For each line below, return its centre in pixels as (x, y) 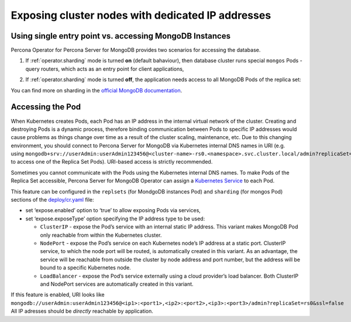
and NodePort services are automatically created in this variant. (117, 284)
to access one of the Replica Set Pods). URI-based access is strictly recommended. (112, 162)
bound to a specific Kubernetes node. (85, 268)
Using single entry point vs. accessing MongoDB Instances (121, 36)
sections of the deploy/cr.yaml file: (52, 200)
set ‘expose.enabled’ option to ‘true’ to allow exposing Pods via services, (113, 210)
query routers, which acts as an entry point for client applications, (105, 69)
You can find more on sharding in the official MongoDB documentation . (97, 90)
